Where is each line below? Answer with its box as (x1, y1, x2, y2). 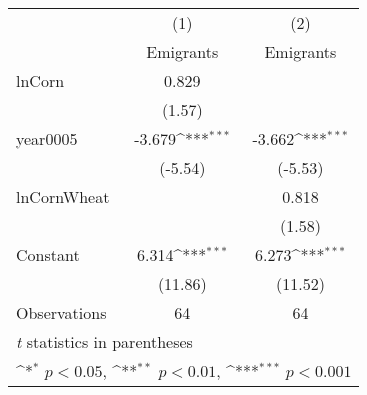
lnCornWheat (16, 185, 110, 208)
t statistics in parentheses (16, 330, 193, 353)
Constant (16, 243, 80, 266)
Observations (16, 301, 107, 324)
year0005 (16, 127, 78, 150)
